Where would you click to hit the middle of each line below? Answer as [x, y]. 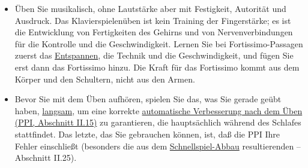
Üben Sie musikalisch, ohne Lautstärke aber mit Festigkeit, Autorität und [150, 8]
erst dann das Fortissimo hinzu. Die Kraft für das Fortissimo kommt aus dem [157, 67]
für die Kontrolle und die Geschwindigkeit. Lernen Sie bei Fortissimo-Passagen [159, 43]
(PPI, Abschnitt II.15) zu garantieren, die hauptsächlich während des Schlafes [158, 122]
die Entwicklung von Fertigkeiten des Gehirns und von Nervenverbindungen [154, 32]
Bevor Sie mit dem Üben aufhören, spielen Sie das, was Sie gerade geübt [148, 99]
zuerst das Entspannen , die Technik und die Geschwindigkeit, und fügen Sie [154, 55]
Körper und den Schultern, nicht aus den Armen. [105, 79]
